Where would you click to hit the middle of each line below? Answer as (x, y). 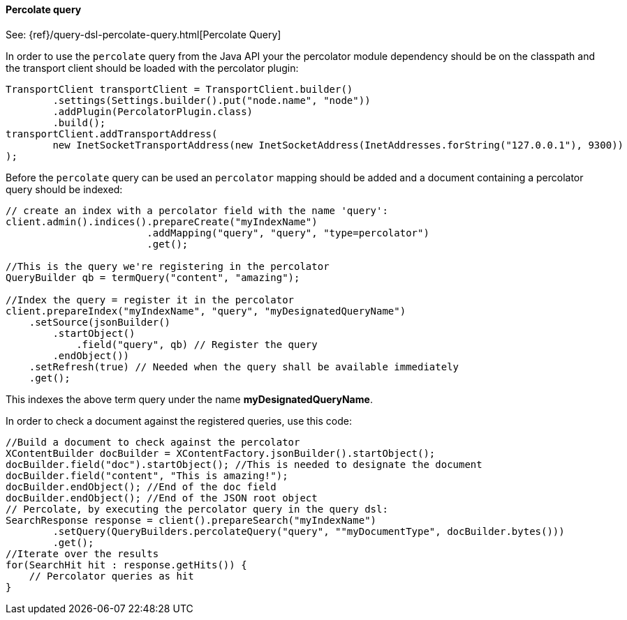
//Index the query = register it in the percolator (150, 300)
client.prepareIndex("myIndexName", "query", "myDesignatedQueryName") (206, 311)
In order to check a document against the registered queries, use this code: (179, 421)
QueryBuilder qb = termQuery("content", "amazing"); (153, 277)
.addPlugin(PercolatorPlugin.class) (153, 111)
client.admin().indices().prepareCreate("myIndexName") (162, 221)
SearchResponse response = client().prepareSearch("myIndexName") (191, 520)
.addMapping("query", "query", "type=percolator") (288, 233)
